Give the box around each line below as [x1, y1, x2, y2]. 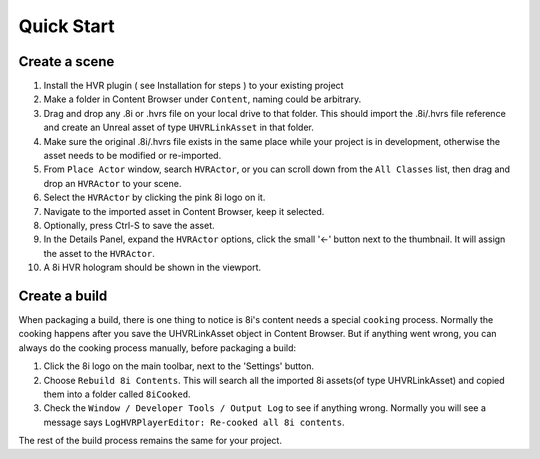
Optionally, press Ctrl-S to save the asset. [43, 219, 215, 231]
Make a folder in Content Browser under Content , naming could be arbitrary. [43, 93, 362, 105]
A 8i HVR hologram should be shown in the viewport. [43, 261, 262, 274]
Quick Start [18, 15, 115, 37]
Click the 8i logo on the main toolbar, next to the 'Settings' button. [43, 360, 315, 372]
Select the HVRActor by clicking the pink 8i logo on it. [43, 191, 266, 204]
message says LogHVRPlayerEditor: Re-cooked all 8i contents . [43, 416, 345, 428]
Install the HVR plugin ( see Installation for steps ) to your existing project [43, 80, 344, 92]
